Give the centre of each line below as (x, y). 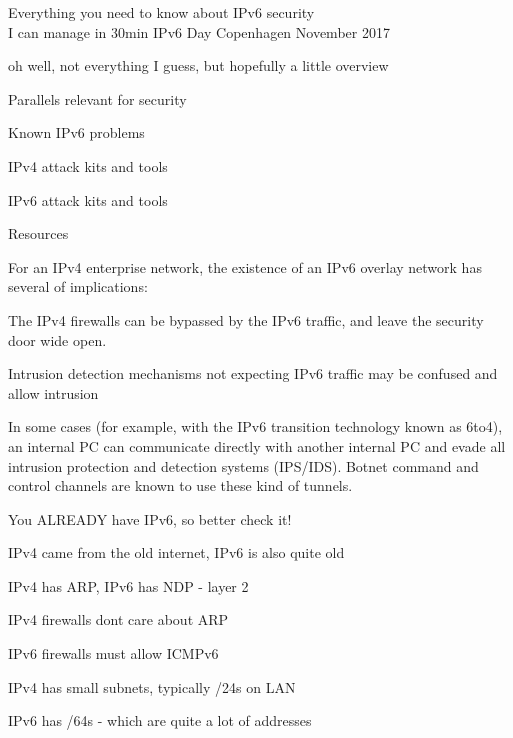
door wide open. (57, 339)
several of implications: (78, 286)
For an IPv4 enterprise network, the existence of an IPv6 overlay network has (245, 266)
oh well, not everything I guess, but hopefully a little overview (198, 65)
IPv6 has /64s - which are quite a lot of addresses (160, 720)
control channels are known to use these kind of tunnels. (180, 485)
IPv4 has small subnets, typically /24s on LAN (152, 686)
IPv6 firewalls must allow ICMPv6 (113, 653)
